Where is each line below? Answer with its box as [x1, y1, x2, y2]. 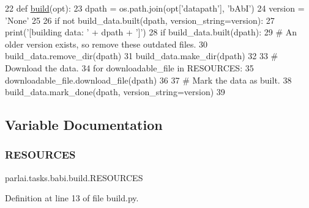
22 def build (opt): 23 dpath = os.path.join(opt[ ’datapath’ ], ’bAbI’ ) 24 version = [5, 2, 305, 14]
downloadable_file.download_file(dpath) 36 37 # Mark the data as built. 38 [5, 73, 292, 86]
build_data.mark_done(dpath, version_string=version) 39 [5, 85, 225, 98]
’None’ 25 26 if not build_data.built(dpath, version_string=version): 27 [5, 13, 275, 26]
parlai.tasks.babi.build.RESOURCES [5, 171, 143, 184]
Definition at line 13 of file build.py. [5, 192, 139, 204]
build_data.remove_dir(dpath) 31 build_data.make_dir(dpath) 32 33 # [5, 49, 278, 62]
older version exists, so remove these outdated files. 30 [5, 37, 208, 50]
